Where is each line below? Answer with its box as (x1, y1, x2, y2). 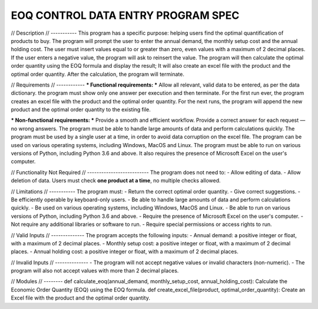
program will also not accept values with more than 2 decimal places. (11, 267, 179, 274)
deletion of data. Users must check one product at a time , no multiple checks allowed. (11, 177, 221, 184)
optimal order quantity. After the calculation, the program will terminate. (11, 71, 185, 78)
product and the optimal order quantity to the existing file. (11, 106, 151, 113)
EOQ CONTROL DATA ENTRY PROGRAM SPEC (11, 9, 240, 22)
